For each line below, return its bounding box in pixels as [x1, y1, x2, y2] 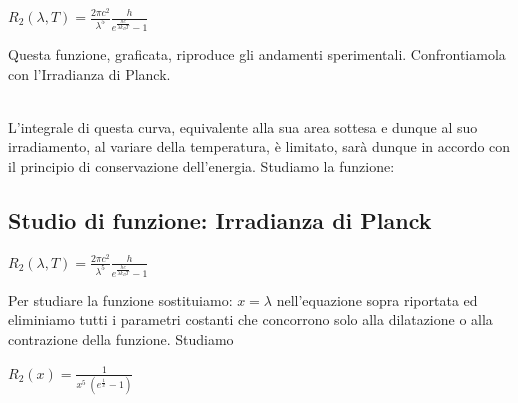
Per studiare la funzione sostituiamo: [8, 289, 233, 310]
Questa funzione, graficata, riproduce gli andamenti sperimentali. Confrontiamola [8, 44, 506, 65]
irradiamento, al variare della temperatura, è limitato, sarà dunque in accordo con [8, 136, 511, 157]
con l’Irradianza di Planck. [8, 63, 171, 84]
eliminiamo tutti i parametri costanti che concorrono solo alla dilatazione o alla [8, 309, 493, 330]
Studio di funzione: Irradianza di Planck [8, 205, 432, 235]
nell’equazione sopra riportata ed [276, 289, 478, 310]
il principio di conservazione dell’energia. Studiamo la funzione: [8, 156, 395, 177]
